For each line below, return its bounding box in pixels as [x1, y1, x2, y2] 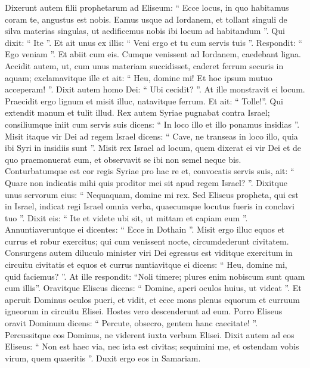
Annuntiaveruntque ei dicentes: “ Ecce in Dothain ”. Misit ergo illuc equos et [5, 223, 285, 236]
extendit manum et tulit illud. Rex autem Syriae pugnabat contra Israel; [5, 106, 270, 119]
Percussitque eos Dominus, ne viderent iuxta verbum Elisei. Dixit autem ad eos [5, 328, 294, 341]
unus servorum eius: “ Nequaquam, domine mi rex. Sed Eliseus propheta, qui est [5, 188, 299, 200]
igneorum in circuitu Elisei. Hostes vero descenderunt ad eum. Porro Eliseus [5, 305, 283, 317]
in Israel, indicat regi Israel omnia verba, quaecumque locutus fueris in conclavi [5, 200, 294, 212]
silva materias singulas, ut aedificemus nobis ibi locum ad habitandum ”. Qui [5, 24, 285, 37]
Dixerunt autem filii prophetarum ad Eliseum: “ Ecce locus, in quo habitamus [5, 1, 289, 13]
